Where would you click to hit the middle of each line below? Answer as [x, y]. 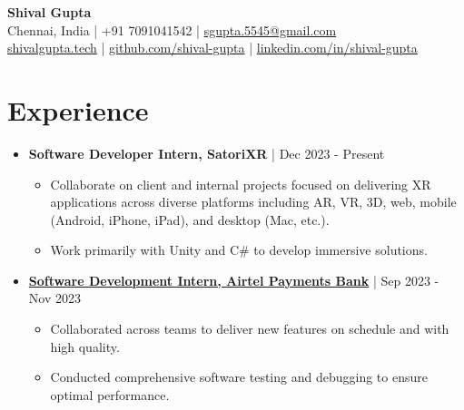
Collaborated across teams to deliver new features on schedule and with [250, 329]
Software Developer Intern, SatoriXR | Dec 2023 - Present [207, 153]
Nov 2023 [54, 298]
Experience [78, 109]
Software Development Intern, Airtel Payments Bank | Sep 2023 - [234, 280]
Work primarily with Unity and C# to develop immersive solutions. [239, 250]
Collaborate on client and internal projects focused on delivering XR [241, 184]
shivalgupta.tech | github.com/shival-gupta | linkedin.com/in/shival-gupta [212, 48]
